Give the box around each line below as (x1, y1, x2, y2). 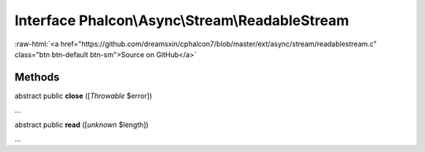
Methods (14, 71, 60, 84)
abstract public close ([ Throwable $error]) (14, 91, 153, 100)
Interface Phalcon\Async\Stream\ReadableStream (14, 12, 349, 29)
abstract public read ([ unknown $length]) (14, 120, 149, 129)
